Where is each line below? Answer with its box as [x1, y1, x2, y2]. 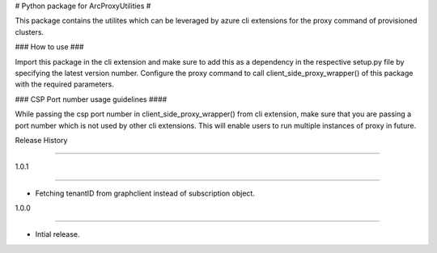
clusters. [15, 27, 45, 36]
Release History [15, 135, 68, 145]
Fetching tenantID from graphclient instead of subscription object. [35, 188, 255, 198]
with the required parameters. [15, 79, 115, 89]
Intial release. [35, 230, 80, 239]
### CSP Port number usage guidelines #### [15, 94, 168, 104]
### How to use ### [15, 42, 84, 52]
